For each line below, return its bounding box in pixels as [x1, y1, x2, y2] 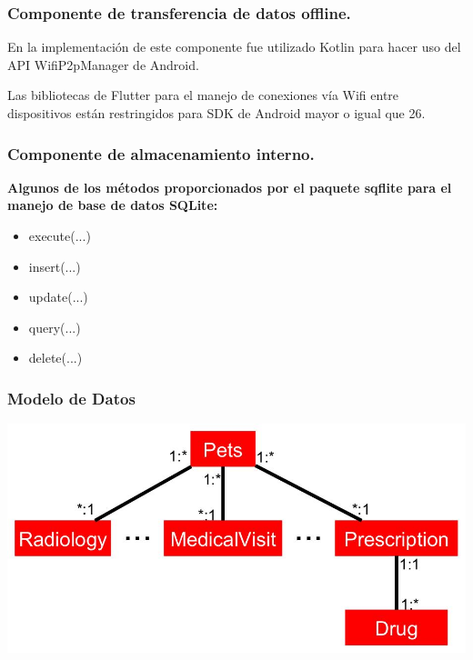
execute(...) [28, 226, 91, 245]
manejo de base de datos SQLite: [7, 195, 218, 215]
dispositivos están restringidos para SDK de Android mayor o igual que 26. [7, 104, 426, 122]
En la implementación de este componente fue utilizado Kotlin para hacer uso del [7, 37, 461, 56]
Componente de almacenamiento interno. [7, 142, 315, 165]
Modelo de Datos [7, 386, 136, 409]
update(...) [28, 287, 88, 306]
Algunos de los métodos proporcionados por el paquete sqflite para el [7, 177, 452, 196]
